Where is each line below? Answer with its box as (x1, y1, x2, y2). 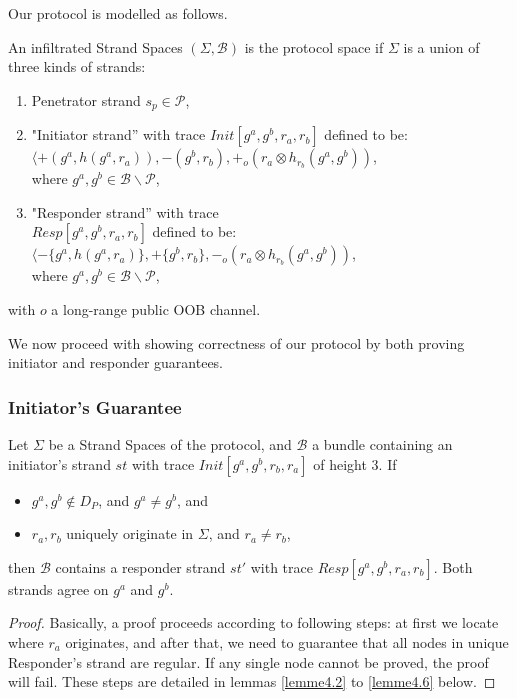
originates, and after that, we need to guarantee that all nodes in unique (65, 631, 509, 652)
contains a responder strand (55, 556, 226, 577)
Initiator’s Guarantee (8, 394, 182, 419)
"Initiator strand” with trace (31, 124, 206, 145)
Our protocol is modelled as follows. (8, 3, 228, 23)
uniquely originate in (66, 523, 194, 544)
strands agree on (8, 578, 109, 599)
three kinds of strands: (8, 56, 146, 77)
